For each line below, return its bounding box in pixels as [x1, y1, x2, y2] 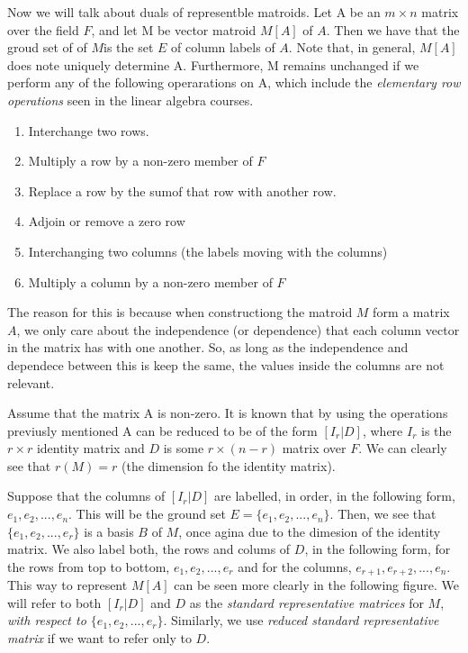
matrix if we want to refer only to [7, 629, 192, 648]
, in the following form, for [304, 540, 451, 558]
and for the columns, [238, 557, 352, 576]
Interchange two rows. [28, 121, 149, 140]
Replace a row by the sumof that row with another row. [28, 181, 337, 200]
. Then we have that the [326, 20, 460, 39]
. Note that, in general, [288, 38, 416, 57]
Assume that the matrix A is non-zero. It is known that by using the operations [7, 404, 448, 422]
